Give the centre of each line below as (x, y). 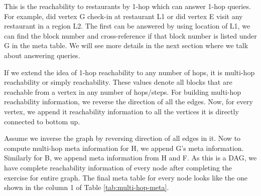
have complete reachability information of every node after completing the (118, 167)
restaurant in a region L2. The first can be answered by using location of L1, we (127, 26)
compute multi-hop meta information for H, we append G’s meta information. (124, 148)
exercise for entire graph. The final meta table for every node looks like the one (126, 177)
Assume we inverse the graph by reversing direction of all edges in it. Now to (122, 138)
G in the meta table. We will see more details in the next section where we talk (126, 45)
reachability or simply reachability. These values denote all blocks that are (118, 82)
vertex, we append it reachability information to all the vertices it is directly (121, 111)
